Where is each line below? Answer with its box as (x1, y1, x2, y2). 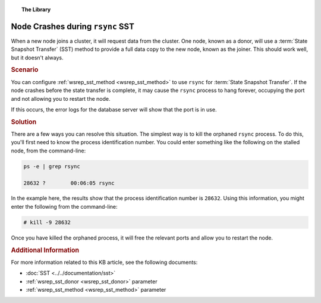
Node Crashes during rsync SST (11, 21, 135, 31)
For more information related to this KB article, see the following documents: (11, 259, 198, 266)
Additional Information (11, 246, 80, 254)
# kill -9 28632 (23, 219, 71, 225)
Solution (11, 117, 37, 126)
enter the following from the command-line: (11, 203, 118, 210)
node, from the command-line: (11, 147, 86, 154)
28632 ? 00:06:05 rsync (23, 180, 115, 186)
